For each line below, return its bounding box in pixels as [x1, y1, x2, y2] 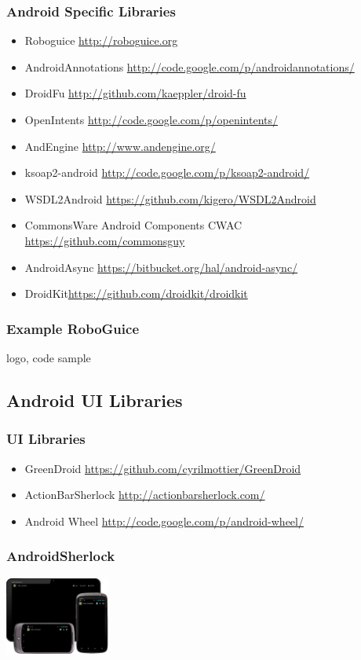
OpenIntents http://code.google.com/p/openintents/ [24, 112, 278, 127]
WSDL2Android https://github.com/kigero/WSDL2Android [24, 190, 316, 207]
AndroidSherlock [6, 546, 115, 566]
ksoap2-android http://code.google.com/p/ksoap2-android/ [24, 164, 310, 181]
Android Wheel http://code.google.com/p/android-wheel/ [24, 512, 304, 529]
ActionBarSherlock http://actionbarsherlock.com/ [24, 486, 265, 503]
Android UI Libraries [6, 387, 183, 412]
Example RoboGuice [6, 318, 140, 338]
